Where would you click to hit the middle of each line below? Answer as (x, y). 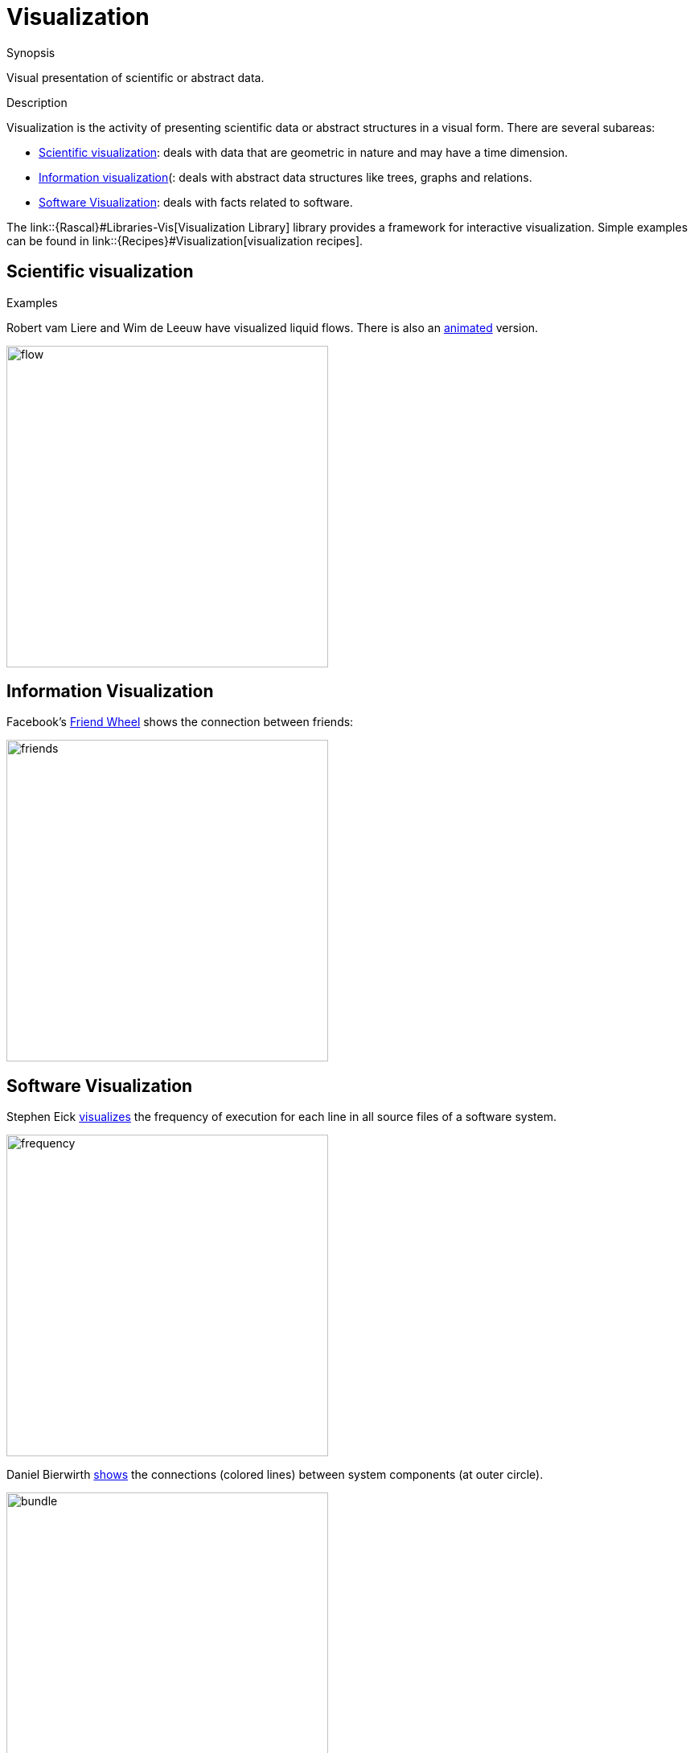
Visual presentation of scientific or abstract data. (136, 77)
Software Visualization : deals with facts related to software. (196, 202)
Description (37, 102)
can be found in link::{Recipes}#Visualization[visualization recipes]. (185, 240)
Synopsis (31, 52)
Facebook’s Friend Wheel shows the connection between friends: (180, 722)
